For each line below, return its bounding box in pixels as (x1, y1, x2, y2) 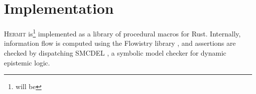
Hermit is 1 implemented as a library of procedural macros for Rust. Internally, (4, 27, 241, 38)
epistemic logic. (4, 57, 50, 67)
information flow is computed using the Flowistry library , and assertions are (4, 38, 236, 48)
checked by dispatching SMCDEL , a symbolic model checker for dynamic (4, 47, 226, 58)
